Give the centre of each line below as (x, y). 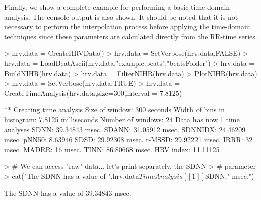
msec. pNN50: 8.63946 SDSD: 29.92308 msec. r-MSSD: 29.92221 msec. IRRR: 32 (128, 139)
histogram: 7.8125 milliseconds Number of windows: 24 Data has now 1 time (122, 119)
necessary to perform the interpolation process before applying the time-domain (127, 26)
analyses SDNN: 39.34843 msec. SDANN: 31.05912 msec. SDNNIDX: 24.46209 (125, 129)
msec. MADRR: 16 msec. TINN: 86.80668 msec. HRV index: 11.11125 (112, 149)
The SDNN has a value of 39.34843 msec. (68, 193)
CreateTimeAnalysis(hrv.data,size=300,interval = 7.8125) (93, 92)
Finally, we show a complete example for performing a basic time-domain (117, 7)
